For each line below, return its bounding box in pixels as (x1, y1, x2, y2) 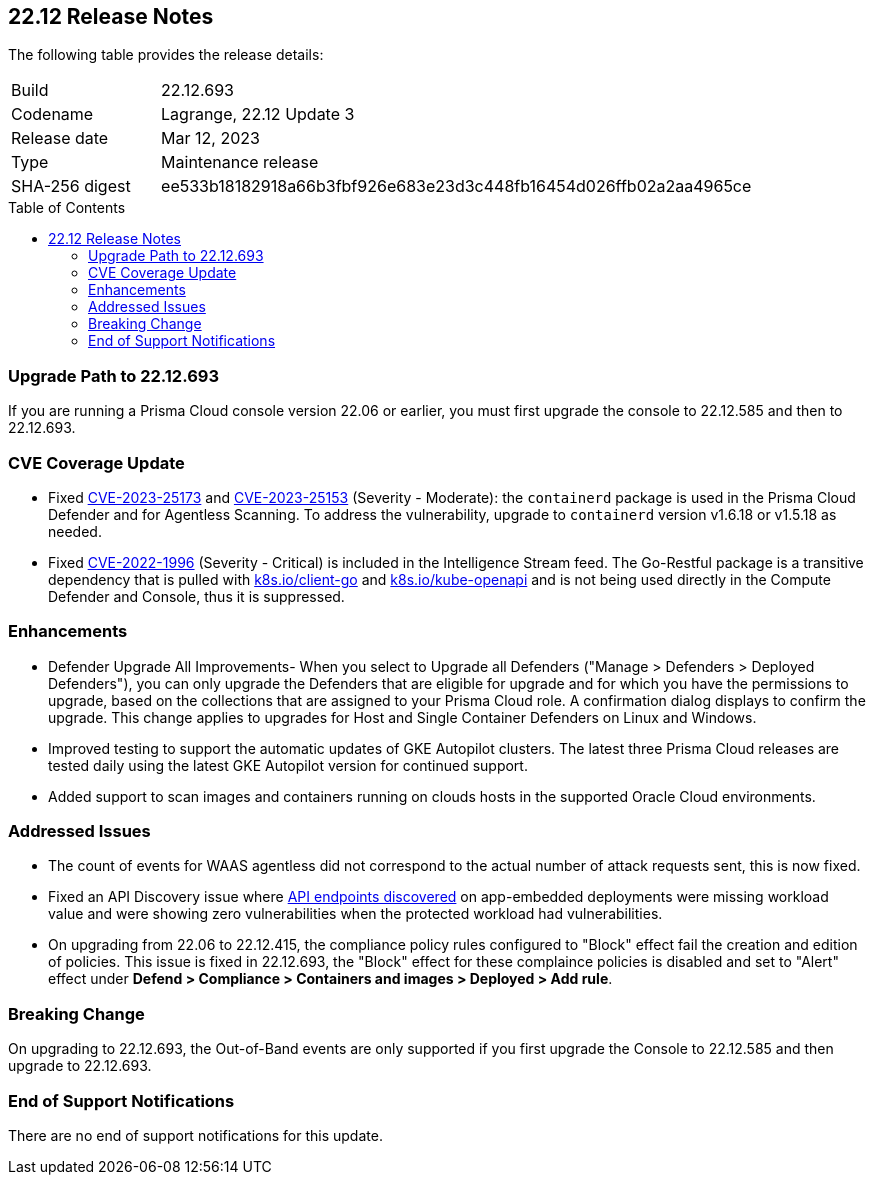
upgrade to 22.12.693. (8, 1057, 152, 1075)
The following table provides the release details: (8, 46, 324, 64)
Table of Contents (8, 199, 126, 217)
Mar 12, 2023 (161, 128, 260, 149)
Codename (11, 104, 94, 125)
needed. (48, 522, 102, 540)
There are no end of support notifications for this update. (8, 1126, 383, 1144)
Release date (11, 128, 109, 149)
